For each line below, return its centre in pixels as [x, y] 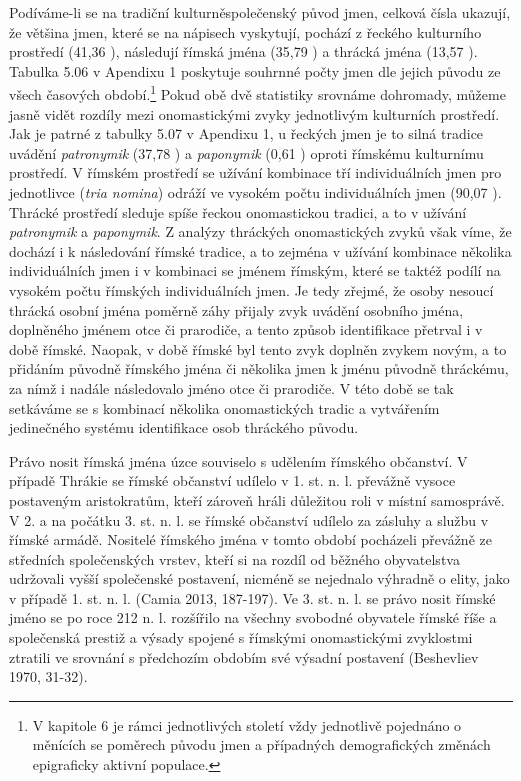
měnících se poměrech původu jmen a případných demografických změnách [261, 744]
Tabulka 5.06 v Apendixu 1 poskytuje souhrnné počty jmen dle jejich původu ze [255, 70]
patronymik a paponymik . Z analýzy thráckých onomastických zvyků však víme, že [260, 231]
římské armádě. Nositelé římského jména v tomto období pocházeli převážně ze [250, 539]
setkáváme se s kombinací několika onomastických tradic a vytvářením [224, 407]
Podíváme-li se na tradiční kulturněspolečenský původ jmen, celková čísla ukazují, [260, 12]
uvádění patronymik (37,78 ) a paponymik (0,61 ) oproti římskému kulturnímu [246, 152]
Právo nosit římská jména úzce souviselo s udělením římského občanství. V [238, 460]
